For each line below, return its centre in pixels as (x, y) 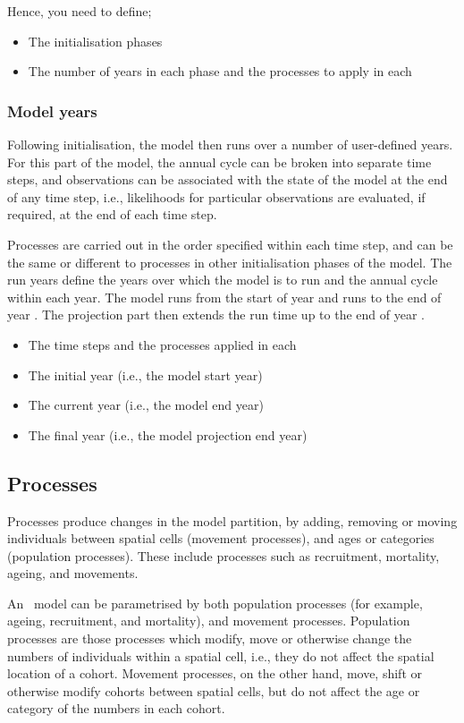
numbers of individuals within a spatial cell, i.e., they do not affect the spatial (221, 655)
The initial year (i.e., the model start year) (145, 374)
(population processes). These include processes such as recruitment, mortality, (224, 555)
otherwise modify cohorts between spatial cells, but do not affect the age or (214, 690)
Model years (52, 111)
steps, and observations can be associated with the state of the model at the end (228, 179)
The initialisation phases (95, 41)
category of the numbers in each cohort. (116, 708)
